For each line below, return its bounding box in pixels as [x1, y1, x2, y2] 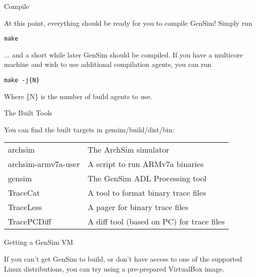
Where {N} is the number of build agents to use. [4, 91, 152, 101]
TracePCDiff [8, 216, 52, 227]
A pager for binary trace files [87, 201, 189, 213]
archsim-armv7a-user [8, 158, 80, 170]
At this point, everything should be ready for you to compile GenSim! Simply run [4, 17, 253, 28]
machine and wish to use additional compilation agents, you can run [4, 59, 211, 69]
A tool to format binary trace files [87, 187, 206, 199]
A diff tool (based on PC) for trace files [87, 216, 225, 227]
